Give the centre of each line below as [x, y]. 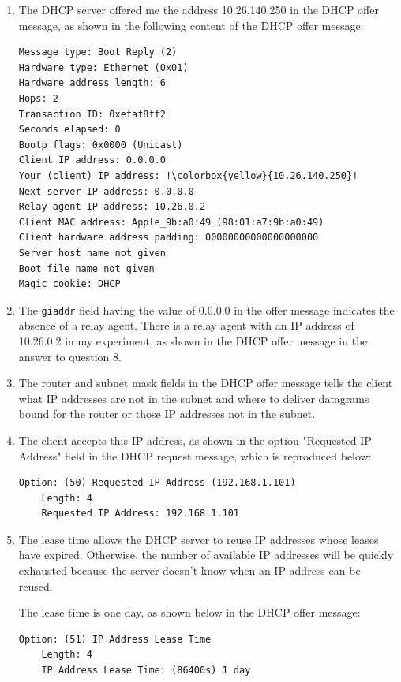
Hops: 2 [38, 98]
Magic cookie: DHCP [69, 284]
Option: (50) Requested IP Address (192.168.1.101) [157, 483]
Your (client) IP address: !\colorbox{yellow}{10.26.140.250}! [188, 175]
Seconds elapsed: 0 [69, 130]
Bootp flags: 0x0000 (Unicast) [101, 145]
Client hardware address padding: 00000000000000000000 [169, 238]
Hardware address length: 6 [92, 83]
